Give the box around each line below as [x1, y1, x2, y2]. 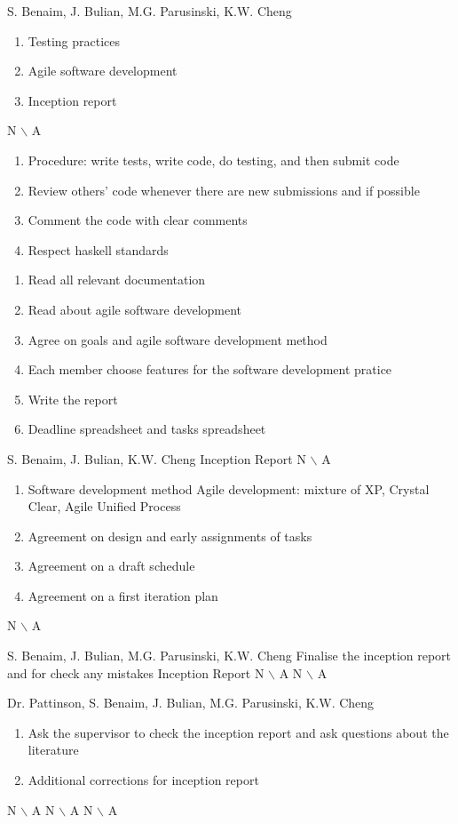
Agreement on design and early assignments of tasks [28, 526, 312, 545]
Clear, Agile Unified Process [28, 497, 181, 516]
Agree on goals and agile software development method [28, 330, 328, 348]
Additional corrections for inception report [28, 771, 259, 789]
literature [28, 740, 79, 759]
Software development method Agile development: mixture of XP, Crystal [28, 479, 430, 498]
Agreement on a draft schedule [28, 556, 195, 575]
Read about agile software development [28, 300, 242, 318]
